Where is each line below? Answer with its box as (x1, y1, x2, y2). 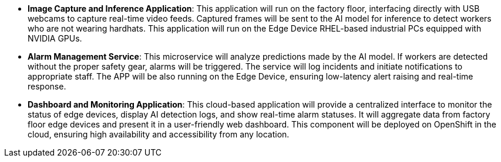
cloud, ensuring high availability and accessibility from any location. (28, 129, 290, 139)
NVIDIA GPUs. (28, 33, 82, 43)
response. (28, 81, 66, 91)
